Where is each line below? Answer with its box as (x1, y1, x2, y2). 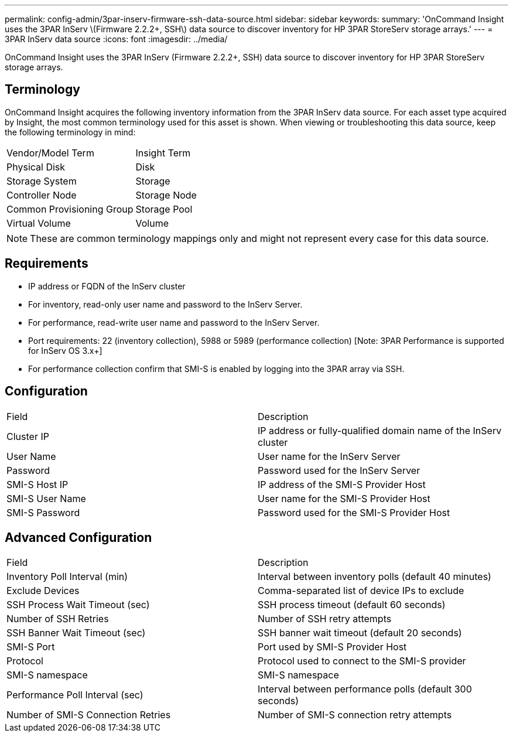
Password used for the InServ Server (258, 464, 420, 476)
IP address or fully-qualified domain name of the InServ (258, 424, 502, 436)
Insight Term (135, 146, 191, 159)
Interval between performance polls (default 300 (258, 683, 472, 695)
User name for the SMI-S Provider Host (258, 492, 430, 504)
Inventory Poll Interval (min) (6, 571, 128, 583)
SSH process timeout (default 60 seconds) (258, 599, 446, 611)
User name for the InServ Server (258, 450, 401, 462)
